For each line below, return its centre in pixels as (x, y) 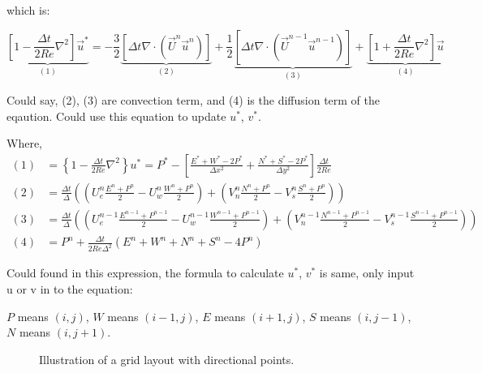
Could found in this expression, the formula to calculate (145, 273)
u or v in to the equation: (70, 288)
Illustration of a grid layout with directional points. (167, 359)
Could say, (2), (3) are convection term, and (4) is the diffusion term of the (193, 100)
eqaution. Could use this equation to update (116, 116)
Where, (24, 143)
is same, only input (367, 273)
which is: (28, 10)
